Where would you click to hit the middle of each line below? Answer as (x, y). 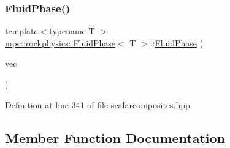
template (21, 31)
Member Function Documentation (115, 137)
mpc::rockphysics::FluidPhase (60, 43)
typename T (72, 31)
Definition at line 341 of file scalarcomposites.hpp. (99, 104)
